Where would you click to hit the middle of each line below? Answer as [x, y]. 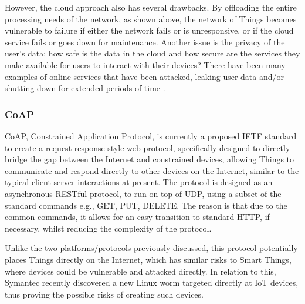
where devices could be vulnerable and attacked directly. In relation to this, [140, 271]
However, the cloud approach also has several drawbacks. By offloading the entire [151, 7]
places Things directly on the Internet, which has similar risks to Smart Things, [148, 259]
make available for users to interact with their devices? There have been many [145, 64]
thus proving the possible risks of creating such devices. [104, 294]
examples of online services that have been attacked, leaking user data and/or [145, 76]
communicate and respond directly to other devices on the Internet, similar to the [152, 170]
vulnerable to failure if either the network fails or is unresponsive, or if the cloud [149, 30]
